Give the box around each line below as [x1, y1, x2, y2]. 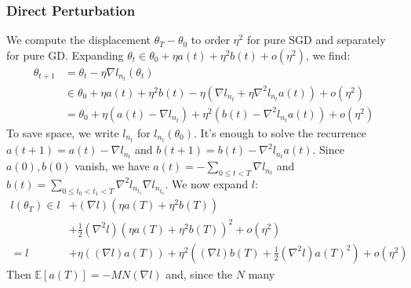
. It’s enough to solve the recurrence [194, 125, 366, 140]
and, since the [165, 265, 233, 282]
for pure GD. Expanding [6, 46, 124, 63]
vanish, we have [75, 158, 150, 174]
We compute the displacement [6, 31, 151, 48]
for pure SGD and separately [246, 31, 386, 48]
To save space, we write [6, 125, 119, 140]
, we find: [305, 46, 351, 63]
